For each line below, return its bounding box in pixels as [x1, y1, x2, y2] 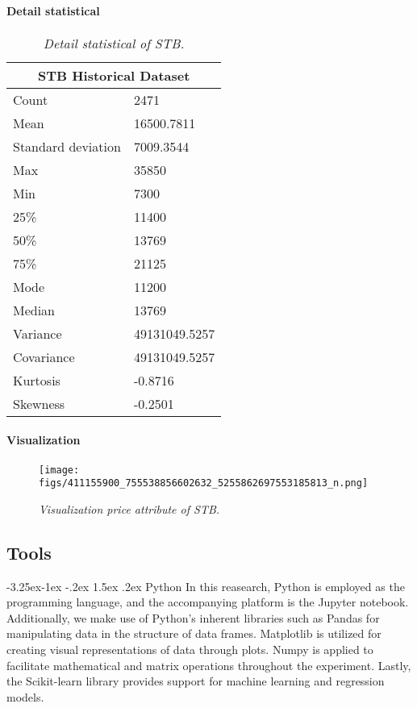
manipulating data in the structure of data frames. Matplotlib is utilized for [6, 625, 382, 642]
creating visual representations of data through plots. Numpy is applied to [6, 641, 373, 658]
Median [13, 300, 56, 319]
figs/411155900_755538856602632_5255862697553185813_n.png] [39, 477, 369, 489]
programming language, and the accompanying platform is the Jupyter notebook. [6, 593, 409, 610]
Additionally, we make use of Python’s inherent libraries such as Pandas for [6, 609, 380, 626]
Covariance [13, 347, 75, 366]
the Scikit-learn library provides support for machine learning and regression [6, 673, 385, 689]
